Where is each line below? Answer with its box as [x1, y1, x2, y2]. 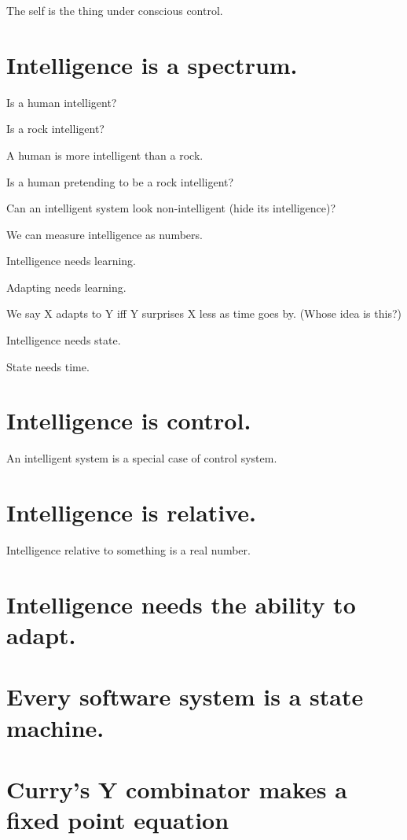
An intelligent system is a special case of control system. [6, 450, 277, 466]
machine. [6, 711, 104, 743]
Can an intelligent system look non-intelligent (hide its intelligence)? [6, 200, 336, 216]
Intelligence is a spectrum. [6, 48, 298, 80]
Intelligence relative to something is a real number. [6, 542, 251, 558]
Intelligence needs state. [6, 332, 121, 348]
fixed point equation [6, 804, 229, 836]
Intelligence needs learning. [6, 252, 137, 269]
